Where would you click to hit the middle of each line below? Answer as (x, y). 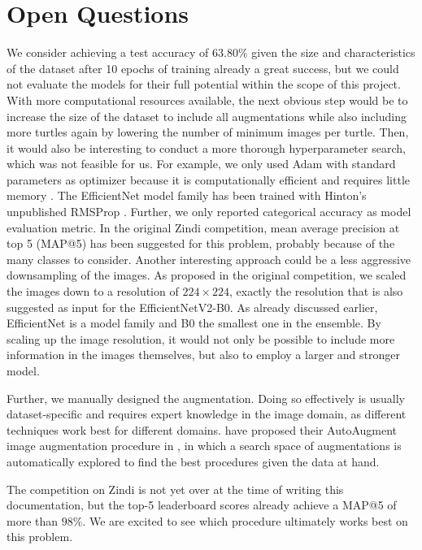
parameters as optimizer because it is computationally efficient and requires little (208, 179)
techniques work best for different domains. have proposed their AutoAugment (202, 429)
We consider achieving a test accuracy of (108, 52)
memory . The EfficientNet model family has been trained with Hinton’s (187, 195)
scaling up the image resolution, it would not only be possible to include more (201, 338)
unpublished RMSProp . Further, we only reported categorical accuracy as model (209, 212)
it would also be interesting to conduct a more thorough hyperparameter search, (206, 147)
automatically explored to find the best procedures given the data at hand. (193, 461)
